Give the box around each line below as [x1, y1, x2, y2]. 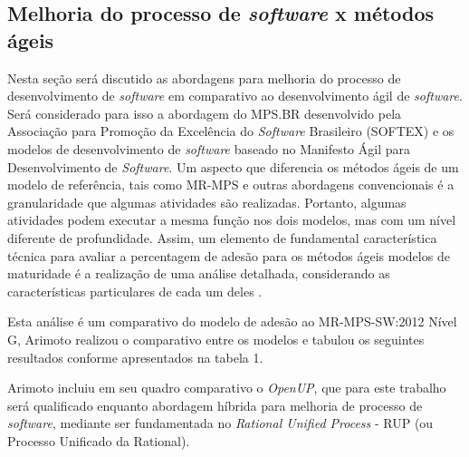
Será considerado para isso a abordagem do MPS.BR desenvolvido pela [7, 103, 402, 122]
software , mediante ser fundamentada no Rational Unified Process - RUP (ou [7, 413, 434, 433]
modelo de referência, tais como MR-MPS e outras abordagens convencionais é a [7, 175, 455, 194]
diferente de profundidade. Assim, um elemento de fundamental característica [7, 228, 437, 247]
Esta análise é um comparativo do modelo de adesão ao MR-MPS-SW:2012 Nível [7, 312, 457, 331]
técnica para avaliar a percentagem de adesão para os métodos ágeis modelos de [7, 246, 450, 265]
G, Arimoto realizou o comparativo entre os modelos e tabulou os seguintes [7, 329, 425, 348]
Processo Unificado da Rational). [7, 431, 190, 450]
